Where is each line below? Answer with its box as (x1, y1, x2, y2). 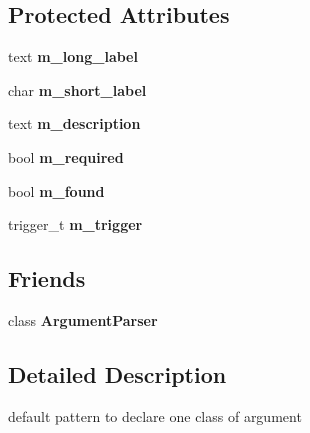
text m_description (8, 113, 141, 134)
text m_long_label (8, 46, 138, 67)
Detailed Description (8, 358, 227, 389)
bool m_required (8, 146, 124, 167)
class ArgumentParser (8, 309, 158, 330)
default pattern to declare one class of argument (8, 405, 302, 426)
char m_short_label (8, 79, 147, 100)
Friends (8, 263, 86, 294)
